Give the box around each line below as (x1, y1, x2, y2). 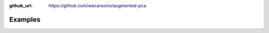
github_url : (9, 3, 32, 8)
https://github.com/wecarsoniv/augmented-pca (48, 3, 146, 8)
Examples (9, 15, 41, 24)
